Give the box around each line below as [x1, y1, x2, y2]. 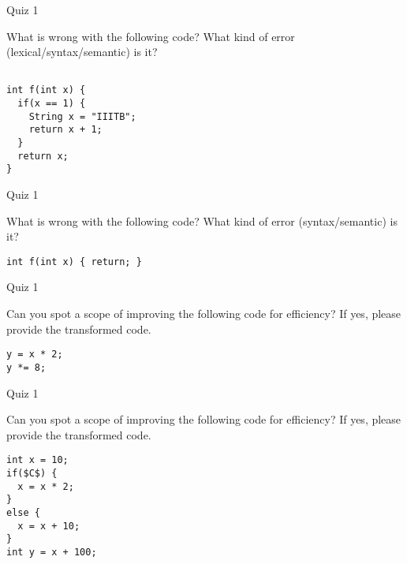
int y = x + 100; [6, 546, 97, 558]
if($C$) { [6, 468, 58, 479]
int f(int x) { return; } [6, 256, 142, 267]
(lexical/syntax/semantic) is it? [6, 43, 158, 60]
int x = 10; [6, 454, 69, 466]
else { [6, 506, 40, 518]
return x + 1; [28, 124, 103, 136]
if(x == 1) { [17, 98, 86, 110]
